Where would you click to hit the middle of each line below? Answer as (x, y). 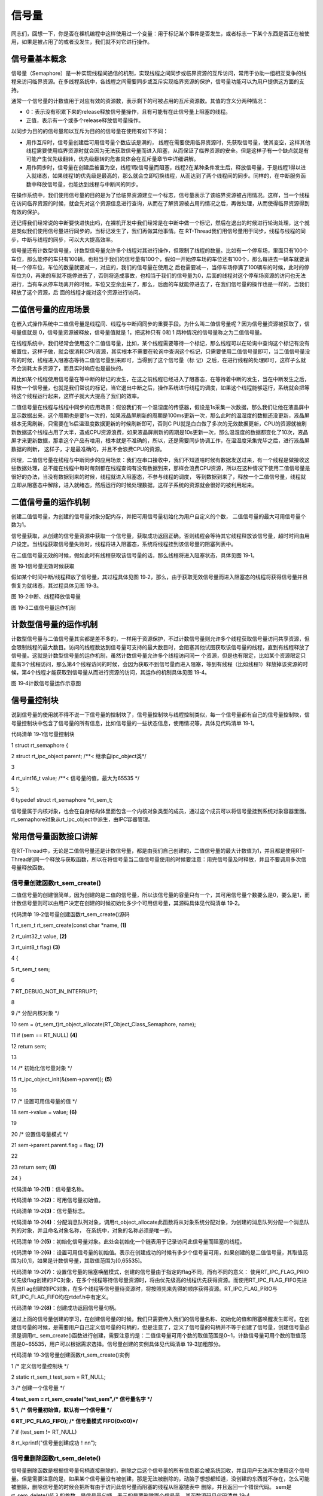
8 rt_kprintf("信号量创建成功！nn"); (54, 1443)
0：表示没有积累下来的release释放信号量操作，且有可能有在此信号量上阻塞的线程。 (129, 112)
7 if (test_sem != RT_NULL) (44, 1432)
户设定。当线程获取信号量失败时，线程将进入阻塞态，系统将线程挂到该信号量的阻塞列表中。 (124, 544)
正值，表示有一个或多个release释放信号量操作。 (85, 120)
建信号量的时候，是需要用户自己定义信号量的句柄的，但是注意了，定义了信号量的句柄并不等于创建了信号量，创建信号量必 (160, 1327)
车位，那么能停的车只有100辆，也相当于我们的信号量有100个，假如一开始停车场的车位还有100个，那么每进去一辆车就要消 (161, 259)
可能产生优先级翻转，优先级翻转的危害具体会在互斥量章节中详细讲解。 (112, 159)
